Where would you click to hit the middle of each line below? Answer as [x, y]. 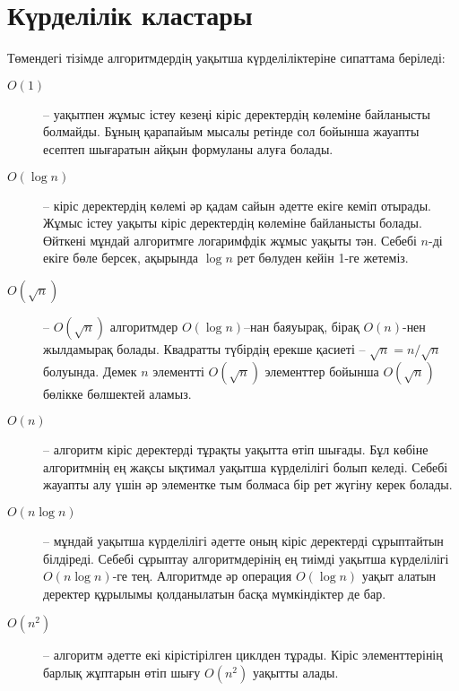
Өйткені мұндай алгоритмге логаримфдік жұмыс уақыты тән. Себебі [230, 240]
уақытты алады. [295, 672]
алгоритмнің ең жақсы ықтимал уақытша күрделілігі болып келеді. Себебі [246, 466]
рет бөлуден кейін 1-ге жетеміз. [323, 258]
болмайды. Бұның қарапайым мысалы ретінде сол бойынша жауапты [231, 131]
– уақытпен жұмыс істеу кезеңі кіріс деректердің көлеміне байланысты [237, 113]
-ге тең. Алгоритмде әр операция [202, 576]
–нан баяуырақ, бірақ [302, 326]
